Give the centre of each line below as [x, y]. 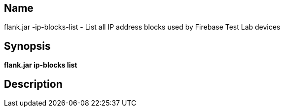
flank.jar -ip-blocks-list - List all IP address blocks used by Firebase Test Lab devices [142, 27]
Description [33, 84]
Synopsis [27, 46]
